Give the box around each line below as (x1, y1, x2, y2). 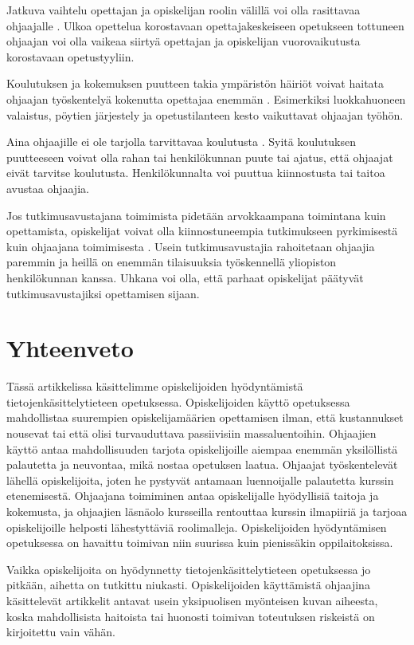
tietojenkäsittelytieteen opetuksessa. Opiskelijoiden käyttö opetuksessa (6, 393, 350, 410)
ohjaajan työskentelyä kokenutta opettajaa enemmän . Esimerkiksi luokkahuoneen (6, 90, 406, 107)
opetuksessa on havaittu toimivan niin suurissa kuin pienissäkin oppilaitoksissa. (6, 534, 393, 551)
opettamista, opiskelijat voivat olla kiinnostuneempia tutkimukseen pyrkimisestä (6, 222, 398, 239)
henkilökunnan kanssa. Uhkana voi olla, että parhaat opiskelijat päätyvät (6, 269, 364, 285)
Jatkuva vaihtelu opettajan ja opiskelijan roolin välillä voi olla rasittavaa (6, 2, 361, 18)
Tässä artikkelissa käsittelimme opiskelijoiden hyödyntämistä (6, 378, 303, 395)
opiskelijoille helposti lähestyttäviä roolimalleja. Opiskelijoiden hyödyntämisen (6, 518, 387, 535)
